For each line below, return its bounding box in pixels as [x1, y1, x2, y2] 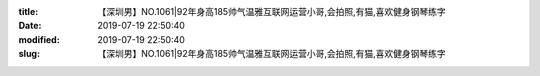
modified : [18, 33, 60, 45]
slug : [18, 48, 40, 60]
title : [18, 6, 39, 17]
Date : [18, 20, 42, 32]
